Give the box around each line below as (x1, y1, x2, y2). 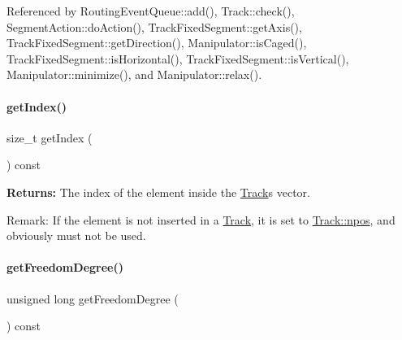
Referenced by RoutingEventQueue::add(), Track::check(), (6, 2, 295, 19)
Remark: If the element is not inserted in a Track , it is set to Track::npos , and (6, 211, 396, 228)
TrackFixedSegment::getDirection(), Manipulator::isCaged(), (6, 34, 307, 51)
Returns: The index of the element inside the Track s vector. (6, 183, 310, 200)
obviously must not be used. (6, 227, 146, 244)
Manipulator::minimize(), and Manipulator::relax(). (6, 66, 262, 83)
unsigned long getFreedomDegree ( (6, 290, 179, 307)
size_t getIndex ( (6, 129, 93, 146)
